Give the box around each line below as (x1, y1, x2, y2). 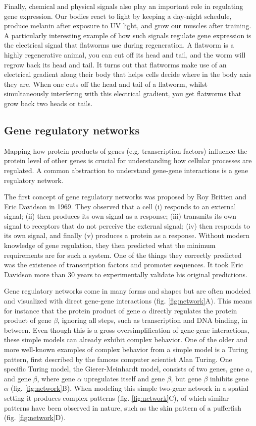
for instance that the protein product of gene (4, 305, 140, 315)
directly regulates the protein (149, 305, 237, 315)
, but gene (171, 373, 202, 383)
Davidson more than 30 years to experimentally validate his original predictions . (4, 269, 248, 279)
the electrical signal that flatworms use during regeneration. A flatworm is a (4, 40, 234, 50)
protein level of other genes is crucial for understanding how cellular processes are (4, 155, 252, 166)
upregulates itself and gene (84, 373, 165, 383)
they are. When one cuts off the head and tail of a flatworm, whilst (4, 78, 207, 89)
